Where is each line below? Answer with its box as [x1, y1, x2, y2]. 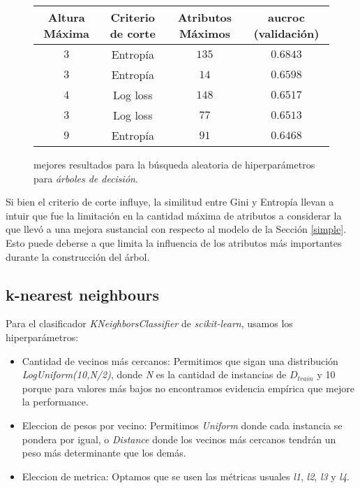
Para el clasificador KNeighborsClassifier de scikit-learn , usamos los [6, 316, 293, 331]
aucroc [268, 9, 305, 25]
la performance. [22, 394, 89, 409]
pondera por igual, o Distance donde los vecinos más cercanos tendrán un [22, 431, 336, 446]
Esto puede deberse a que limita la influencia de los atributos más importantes [6, 235, 342, 250]
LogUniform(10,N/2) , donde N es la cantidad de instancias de [22, 367, 287, 382]
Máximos [179, 25, 230, 41]
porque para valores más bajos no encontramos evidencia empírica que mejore [22, 380, 354, 395]
